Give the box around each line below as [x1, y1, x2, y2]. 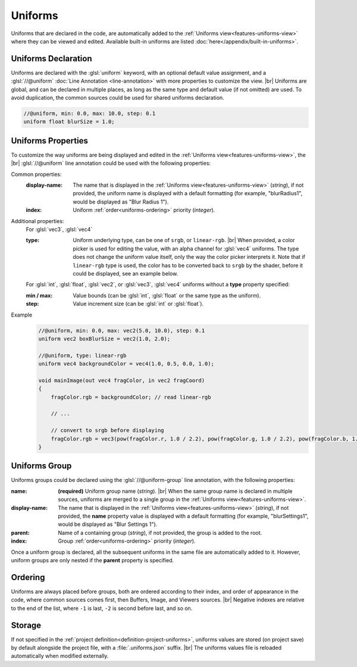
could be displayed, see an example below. [73, 270, 178, 277]
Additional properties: [11, 217, 64, 224]
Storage [11, 620, 42, 630]
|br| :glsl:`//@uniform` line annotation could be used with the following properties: [11, 159, 211, 167]
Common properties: [11, 170, 62, 178]
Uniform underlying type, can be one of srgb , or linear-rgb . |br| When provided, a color [73, 237, 295, 244]
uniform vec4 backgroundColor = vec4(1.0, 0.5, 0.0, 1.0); [38, 361, 214, 367]
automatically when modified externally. [11, 652, 109, 660]
